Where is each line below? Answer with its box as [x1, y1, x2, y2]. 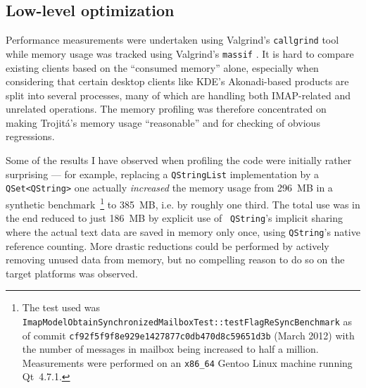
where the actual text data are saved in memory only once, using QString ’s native [6, 224, 360, 239]
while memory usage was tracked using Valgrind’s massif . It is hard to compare [6, 46, 354, 61]
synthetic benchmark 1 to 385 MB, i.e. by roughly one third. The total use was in [6, 194, 360, 211]
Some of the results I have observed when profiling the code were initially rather [6, 153, 352, 168]
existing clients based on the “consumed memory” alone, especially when [6, 60, 319, 75]
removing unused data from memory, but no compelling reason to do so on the [6, 252, 345, 267]
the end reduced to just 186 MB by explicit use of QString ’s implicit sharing [6, 211, 343, 225]
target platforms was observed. [6, 265, 138, 280]
